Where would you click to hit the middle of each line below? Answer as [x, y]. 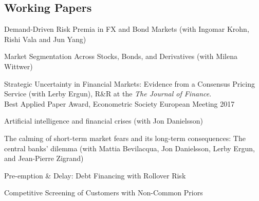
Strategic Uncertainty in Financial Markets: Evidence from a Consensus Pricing [129, 83]
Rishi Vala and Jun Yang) [45, 39]
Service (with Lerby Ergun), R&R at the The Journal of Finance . [108, 94]
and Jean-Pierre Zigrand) [44, 158]
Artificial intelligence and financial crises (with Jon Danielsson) [104, 121]
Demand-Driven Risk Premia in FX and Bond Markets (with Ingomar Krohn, [127, 29]
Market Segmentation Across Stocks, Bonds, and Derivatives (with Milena [121, 56]
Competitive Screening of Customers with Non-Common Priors [104, 193]
